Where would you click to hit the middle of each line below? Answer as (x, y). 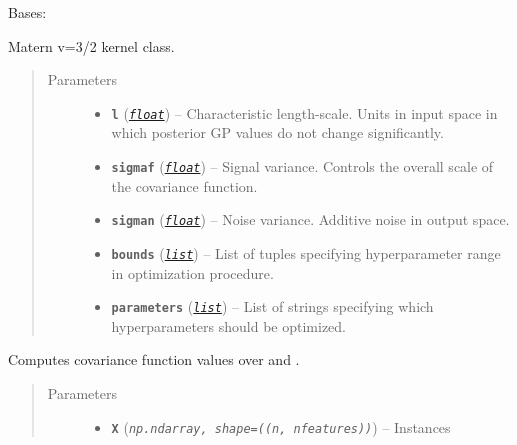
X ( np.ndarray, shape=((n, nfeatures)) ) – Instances (281, 426)
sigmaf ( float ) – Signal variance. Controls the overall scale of (302, 166)
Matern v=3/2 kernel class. (91, 45)
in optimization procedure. (192, 272)
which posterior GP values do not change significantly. (277, 132)
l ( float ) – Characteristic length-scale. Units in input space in (304, 112)
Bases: (27, 12)
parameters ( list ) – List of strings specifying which (272, 306)
